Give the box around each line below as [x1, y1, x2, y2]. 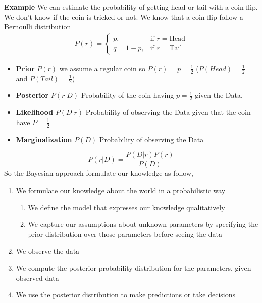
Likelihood [16, 107, 54, 117]
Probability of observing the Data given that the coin [85, 107, 251, 117]
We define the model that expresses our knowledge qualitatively [28, 202, 225, 212]
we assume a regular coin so [59, 63, 145, 73]
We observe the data [16, 246, 80, 256]
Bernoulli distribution [4, 21, 71, 32]
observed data [16, 272, 59, 283]
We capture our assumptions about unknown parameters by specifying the [28, 219, 258, 229]
